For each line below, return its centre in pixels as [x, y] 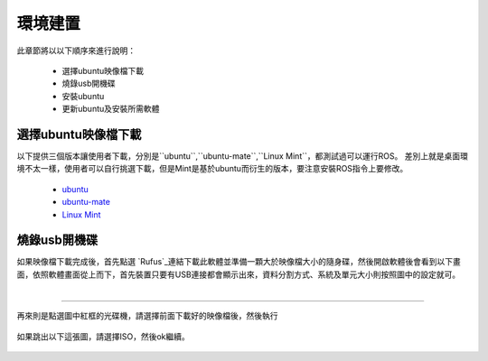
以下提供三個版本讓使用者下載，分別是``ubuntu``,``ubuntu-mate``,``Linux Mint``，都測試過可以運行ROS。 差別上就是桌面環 [243, 156]
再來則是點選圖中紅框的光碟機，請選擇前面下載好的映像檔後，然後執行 [147, 316]
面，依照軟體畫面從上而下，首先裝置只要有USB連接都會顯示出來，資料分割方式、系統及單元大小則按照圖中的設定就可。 [239, 274]
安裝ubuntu [83, 96]
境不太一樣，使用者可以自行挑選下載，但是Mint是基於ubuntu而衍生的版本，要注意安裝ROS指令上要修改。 [212, 169]
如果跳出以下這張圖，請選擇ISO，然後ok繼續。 [103, 336]
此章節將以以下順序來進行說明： [76, 51]
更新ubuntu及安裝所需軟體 [111, 109]
